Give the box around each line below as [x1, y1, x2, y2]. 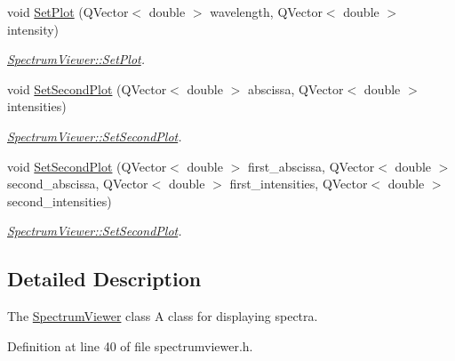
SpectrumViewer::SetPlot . [7, 50, 145, 68]
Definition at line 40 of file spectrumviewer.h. [7, 336, 253, 355]
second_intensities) [7, 191, 112, 210]
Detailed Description [7, 265, 202, 293]
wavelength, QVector [210, 3, 323, 20]
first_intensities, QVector [229, 174, 368, 193]
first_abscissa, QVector [247, 156, 375, 175]
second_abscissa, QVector [7, 174, 148, 193]
